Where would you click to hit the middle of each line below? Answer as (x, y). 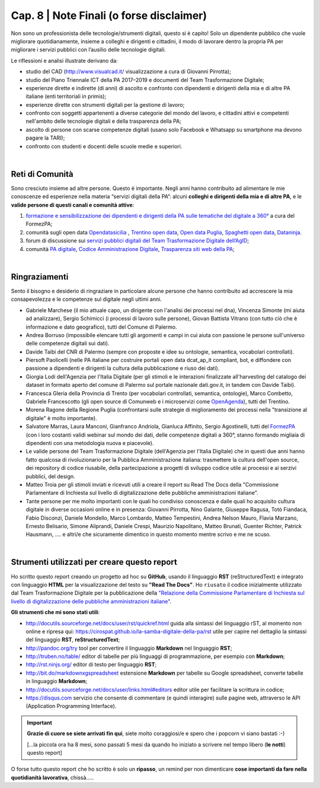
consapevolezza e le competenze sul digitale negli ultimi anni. (87, 299)
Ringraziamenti (40, 277)
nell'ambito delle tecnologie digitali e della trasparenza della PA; (104, 121)
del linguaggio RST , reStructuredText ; (73, 640)
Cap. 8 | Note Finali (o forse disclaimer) (109, 15)
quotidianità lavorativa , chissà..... (52, 777)
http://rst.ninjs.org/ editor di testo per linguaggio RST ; (91, 665)
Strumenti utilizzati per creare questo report (94, 562)
